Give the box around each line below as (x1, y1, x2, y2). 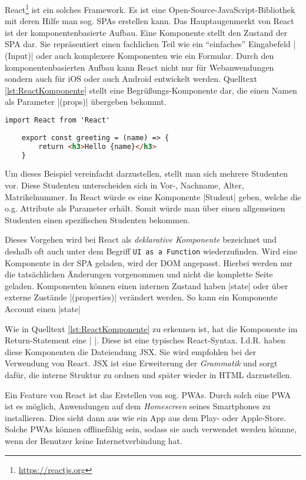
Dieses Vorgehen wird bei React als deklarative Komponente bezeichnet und (5, 233, 277, 246)
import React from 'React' (5, 116, 110, 124)
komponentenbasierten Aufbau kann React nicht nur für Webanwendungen (5, 61, 274, 73)
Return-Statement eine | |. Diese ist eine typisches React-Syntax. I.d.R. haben (5, 334, 286, 346)
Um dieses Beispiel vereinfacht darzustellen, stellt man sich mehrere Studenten (5, 167, 288, 180)
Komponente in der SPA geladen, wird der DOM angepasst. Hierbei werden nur (5, 256, 292, 269)
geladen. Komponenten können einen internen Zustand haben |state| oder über (5, 279, 288, 292)
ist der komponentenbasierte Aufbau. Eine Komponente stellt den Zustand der (5, 26, 288, 38)
